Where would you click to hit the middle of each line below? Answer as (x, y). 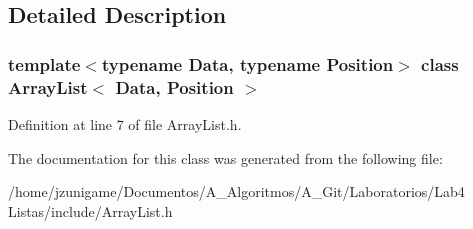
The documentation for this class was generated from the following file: (225, 157)
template (44, 63)
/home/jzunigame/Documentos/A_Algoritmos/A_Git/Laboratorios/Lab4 (236, 191)
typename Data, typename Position (247, 63)
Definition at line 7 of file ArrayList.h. (125, 123)
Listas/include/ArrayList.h (90, 210)
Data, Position (174, 86)
